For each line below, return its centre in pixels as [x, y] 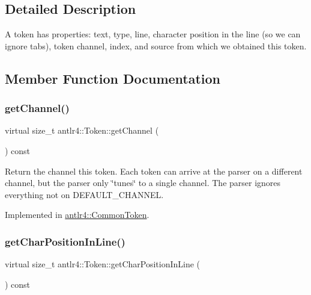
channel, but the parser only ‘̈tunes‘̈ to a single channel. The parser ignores [143, 183]
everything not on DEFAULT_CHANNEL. [84, 194]
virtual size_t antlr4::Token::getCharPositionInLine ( [103, 264]
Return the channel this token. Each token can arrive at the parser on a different [154, 171]
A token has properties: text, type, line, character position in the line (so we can [153, 34]
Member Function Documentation [113, 78]
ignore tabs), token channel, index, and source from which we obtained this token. [156, 45]
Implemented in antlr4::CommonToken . [77, 215]
